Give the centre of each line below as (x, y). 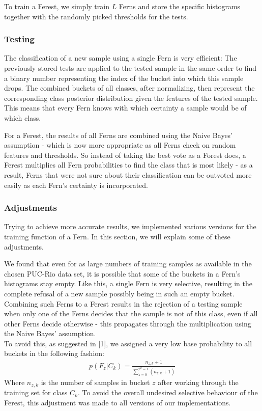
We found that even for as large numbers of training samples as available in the (128, 264)
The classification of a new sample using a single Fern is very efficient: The (121, 58)
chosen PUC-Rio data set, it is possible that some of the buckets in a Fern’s (122, 273)
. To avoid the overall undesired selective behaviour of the (168, 392)
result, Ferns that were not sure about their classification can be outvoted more (128, 174)
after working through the (198, 382)
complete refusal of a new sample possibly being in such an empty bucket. (119, 293)
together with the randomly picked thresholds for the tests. (96, 16)
